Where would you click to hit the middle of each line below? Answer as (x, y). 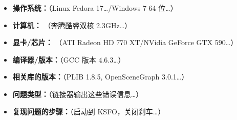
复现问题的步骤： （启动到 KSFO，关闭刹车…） (89, 111)
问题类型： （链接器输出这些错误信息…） (78, 94)
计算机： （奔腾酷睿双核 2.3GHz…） (72, 25)
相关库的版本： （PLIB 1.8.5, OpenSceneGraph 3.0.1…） (101, 77)
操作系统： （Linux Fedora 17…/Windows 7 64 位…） (95, 8)
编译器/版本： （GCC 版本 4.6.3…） (69, 59)
